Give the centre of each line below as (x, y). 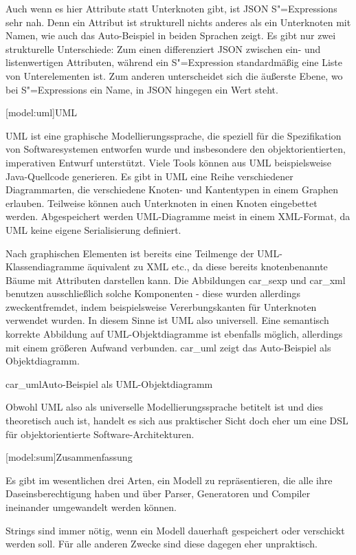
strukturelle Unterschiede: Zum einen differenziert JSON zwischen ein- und (163, 48)
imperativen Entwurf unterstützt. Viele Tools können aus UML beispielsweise (168, 162)
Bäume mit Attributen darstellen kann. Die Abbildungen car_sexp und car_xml (176, 280)
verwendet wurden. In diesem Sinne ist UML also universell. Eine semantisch (167, 320)
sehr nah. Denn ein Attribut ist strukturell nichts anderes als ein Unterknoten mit (178, 22)
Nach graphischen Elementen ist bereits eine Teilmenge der (130, 253)
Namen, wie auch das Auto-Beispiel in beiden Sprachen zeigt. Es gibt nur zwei (171, 35)
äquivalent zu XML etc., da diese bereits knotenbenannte (208, 266)
